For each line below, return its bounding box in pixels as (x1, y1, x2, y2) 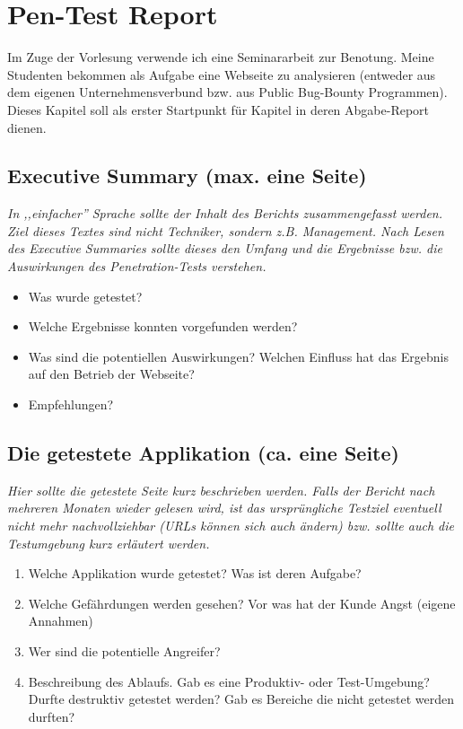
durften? (28, 707, 75, 725)
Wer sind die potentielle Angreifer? (28, 642, 221, 660)
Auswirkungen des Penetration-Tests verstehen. (7, 257, 266, 276)
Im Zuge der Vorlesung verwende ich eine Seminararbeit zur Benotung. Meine (7, 48, 434, 66)
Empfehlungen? (28, 395, 114, 414)
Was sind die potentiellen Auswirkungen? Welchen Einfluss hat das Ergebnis (28, 347, 449, 365)
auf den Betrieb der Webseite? (28, 364, 195, 383)
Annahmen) (28, 611, 93, 630)
